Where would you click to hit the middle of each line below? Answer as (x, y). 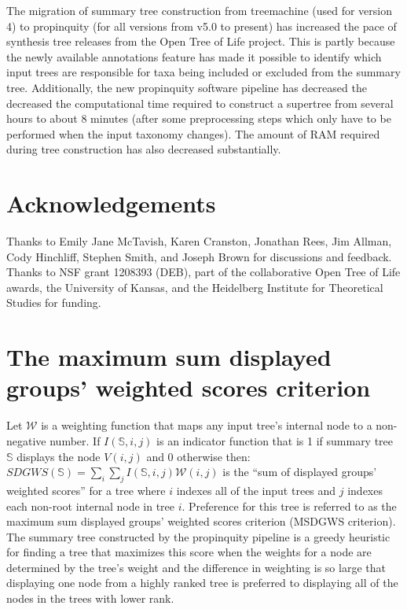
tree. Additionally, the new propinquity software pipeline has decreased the (187, 87)
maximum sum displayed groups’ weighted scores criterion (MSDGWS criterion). (201, 521)
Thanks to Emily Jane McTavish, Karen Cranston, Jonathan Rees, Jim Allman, (199, 241)
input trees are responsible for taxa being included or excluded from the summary (203, 72)
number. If (75, 440)
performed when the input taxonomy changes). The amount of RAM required (193, 133)
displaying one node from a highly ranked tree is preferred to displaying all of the (202, 583)
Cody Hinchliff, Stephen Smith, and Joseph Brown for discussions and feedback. (199, 256)
